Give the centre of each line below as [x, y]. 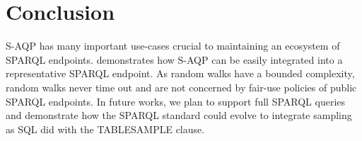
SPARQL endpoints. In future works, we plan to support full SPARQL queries [176, 101]
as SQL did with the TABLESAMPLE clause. [105, 129]
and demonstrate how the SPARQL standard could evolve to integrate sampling [179, 115]
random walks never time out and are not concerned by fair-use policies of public [181, 87]
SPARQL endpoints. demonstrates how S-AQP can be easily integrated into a [174, 59]
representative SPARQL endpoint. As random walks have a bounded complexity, [180, 73]
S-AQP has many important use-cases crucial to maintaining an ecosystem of [173, 46]
